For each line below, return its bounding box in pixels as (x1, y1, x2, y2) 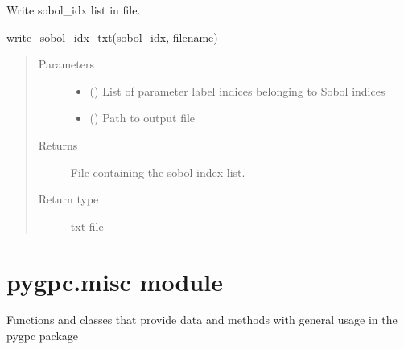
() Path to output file (89, 109, 196, 126)
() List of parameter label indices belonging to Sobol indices (89, 82, 385, 99)
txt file (70, 217, 104, 234)
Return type (38, 191, 99, 207)
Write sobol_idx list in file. (6, 2, 141, 18)
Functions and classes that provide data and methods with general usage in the (6, 311, 398, 328)
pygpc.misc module (6, 265, 223, 298)
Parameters (38, 55, 94, 72)
